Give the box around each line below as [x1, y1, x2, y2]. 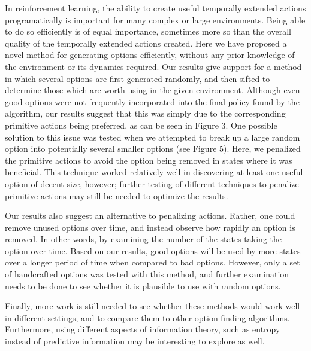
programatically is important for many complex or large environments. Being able [5, 13, 306, 26]
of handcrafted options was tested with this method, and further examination [5, 268, 289, 280]
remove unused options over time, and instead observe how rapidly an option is [5, 221, 295, 233]
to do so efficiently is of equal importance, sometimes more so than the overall [5, 25, 291, 38]
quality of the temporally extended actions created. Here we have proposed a [5, 36, 287, 49]
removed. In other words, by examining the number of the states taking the [5, 233, 282, 245]
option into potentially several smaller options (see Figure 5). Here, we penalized [5, 142, 301, 155]
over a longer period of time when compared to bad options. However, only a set [5, 256, 300, 268]
